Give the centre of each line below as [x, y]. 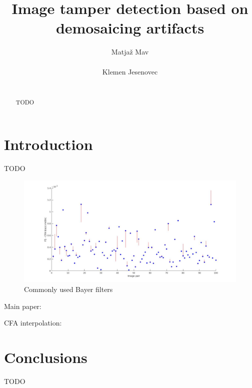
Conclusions [46, 357]
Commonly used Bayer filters [68, 289]
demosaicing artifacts [130, 28]
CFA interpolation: [33, 323]
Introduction [48, 144]
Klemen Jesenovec [130, 71]
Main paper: [23, 306]
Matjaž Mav [130, 52]
